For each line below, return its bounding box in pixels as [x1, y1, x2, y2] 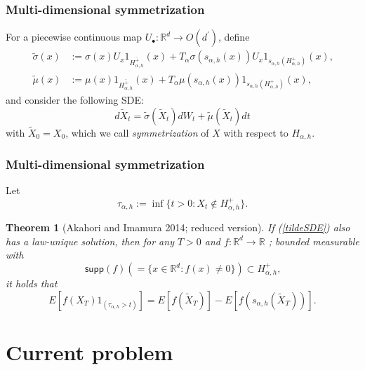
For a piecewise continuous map [6, 29, 142, 44]
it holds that [6, 276, 58, 290]
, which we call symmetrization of [65, 125, 209, 139]
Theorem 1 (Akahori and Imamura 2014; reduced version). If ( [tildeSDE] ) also [6, 220, 350, 235]
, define [218, 29, 250, 44]
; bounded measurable [268, 233, 359, 248]
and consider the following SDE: [6, 92, 144, 107]
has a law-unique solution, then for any [6, 233, 174, 248]
